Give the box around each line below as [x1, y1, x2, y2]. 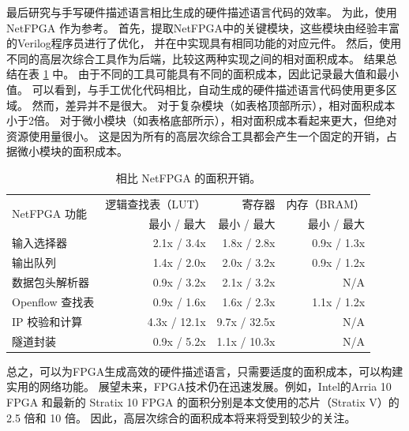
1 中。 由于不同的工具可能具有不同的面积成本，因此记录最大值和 [43, 66, 377, 82]
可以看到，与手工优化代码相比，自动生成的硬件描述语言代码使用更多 [32, 81, 386, 97]
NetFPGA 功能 [12, 205, 87, 222]
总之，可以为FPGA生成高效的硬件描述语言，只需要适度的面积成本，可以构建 [6, 362, 403, 379]
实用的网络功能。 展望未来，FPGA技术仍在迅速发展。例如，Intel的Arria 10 [6, 378, 392, 395]
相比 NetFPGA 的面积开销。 [115, 169, 261, 186]
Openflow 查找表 [12, 294, 95, 309]
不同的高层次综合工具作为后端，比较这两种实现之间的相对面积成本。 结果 [6, 50, 386, 66]
